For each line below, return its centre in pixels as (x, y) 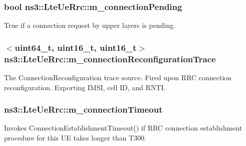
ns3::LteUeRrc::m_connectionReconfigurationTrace (110, 59)
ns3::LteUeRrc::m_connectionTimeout (83, 109)
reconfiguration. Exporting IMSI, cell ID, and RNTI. (85, 87)
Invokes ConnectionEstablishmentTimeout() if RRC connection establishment (123, 128)
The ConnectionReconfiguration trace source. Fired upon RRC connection (118, 77)
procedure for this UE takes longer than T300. (75, 137)
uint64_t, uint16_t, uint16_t (76, 47)
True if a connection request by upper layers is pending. (90, 25)
